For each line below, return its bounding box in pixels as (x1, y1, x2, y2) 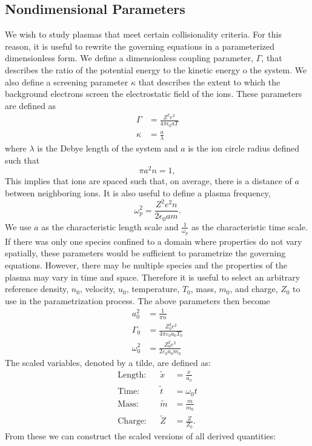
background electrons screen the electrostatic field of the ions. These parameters (5, 87, 302, 100)
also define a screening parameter (5, 75, 128, 88)
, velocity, (79, 282, 116, 295)
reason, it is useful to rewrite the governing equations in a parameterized (5, 39, 275, 52)
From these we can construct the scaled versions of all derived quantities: (5, 429, 276, 442)
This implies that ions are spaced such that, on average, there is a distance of (5, 175, 292, 187)
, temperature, (126, 282, 180, 295)
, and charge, (230, 282, 278, 295)
